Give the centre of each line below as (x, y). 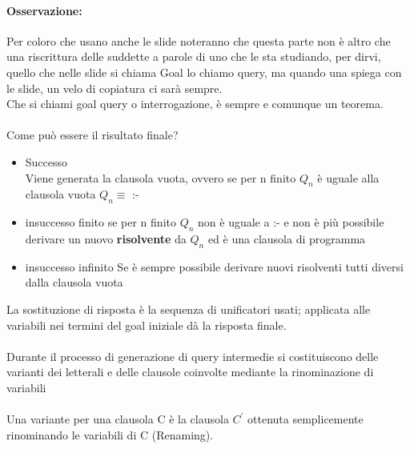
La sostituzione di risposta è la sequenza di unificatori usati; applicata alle (189, 309)
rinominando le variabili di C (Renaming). (110, 434)
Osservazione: (44, 10)
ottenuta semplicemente (305, 419)
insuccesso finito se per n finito (100, 222)
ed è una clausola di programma (287, 238)
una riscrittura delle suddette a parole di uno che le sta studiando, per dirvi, (194, 56)
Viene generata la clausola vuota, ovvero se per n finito (161, 177)
